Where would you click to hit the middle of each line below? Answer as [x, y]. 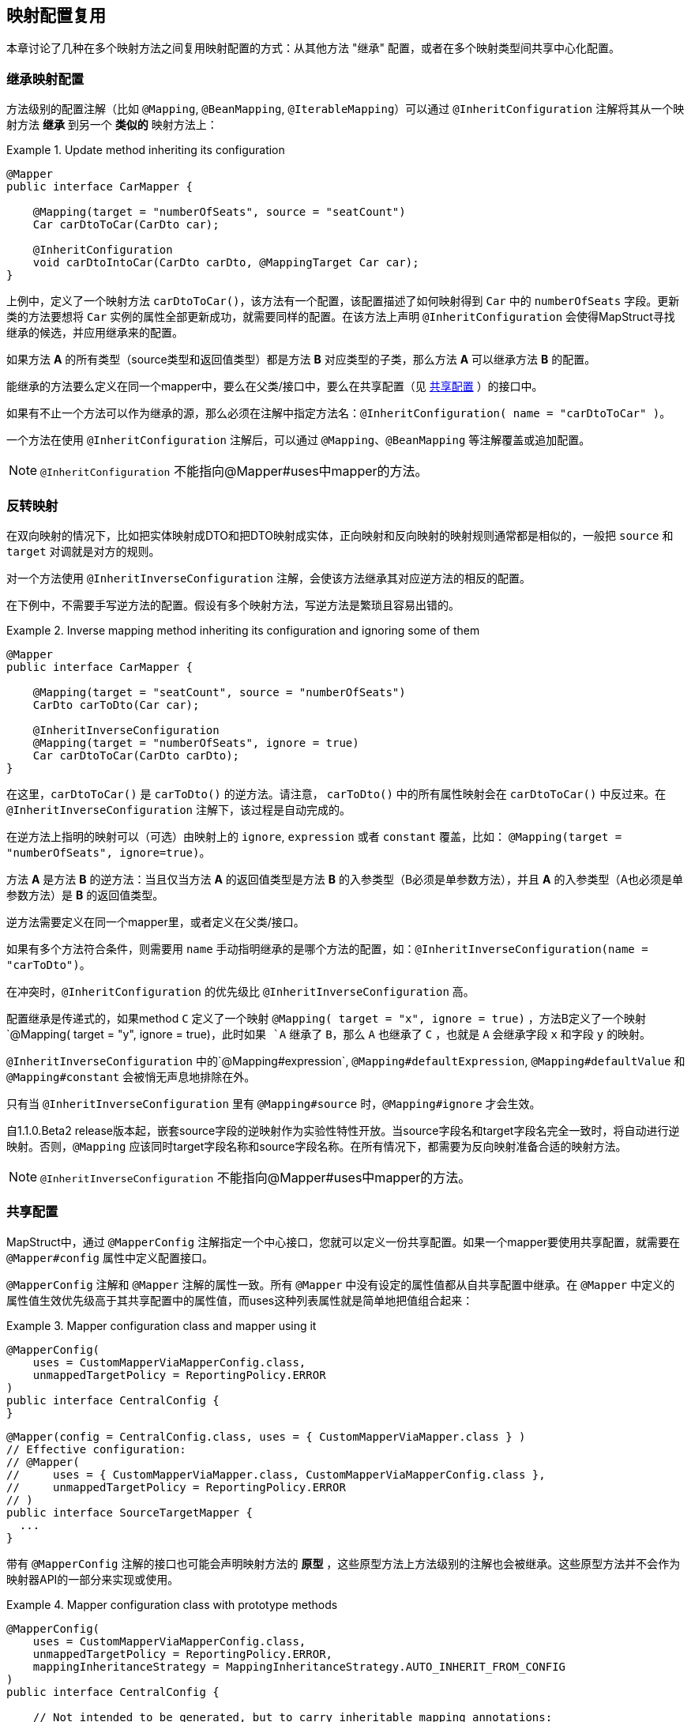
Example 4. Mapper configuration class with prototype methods [172, 1604]
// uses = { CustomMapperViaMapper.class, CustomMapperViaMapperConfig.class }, [276, 1474]
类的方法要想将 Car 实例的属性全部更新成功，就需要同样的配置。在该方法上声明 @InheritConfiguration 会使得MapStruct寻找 [341, 317]
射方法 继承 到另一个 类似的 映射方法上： [112, 125]
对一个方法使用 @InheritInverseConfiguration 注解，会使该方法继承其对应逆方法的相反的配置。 [269, 578]
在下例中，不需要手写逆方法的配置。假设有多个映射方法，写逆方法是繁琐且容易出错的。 [233, 605]
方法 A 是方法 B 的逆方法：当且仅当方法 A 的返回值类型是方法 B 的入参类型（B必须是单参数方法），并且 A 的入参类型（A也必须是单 [345, 879]
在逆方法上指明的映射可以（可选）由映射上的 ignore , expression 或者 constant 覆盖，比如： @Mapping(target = [314, 836]
